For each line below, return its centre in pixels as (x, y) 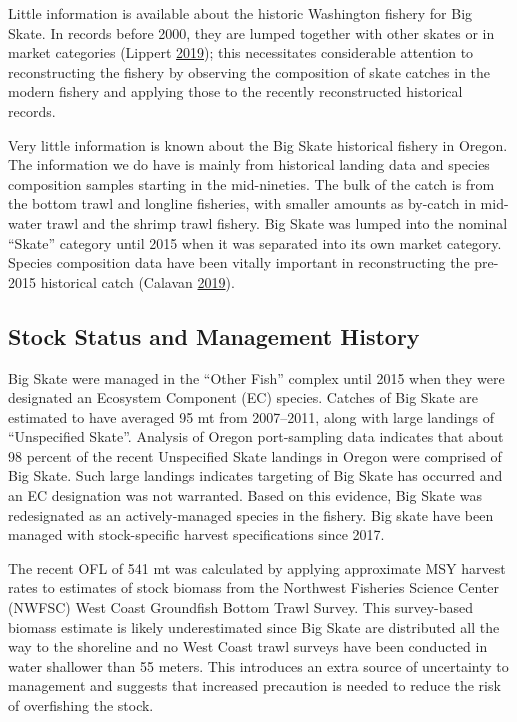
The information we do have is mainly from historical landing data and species (249, 164)
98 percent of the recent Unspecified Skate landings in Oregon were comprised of (255, 455)
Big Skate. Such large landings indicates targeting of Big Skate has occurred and (255, 475)
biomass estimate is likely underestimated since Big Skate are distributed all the (254, 626)
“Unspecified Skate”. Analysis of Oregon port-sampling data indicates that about (256, 436)
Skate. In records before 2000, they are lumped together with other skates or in (251, 32)
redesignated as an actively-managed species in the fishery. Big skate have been (251, 514)
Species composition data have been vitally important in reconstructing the (239, 262)
